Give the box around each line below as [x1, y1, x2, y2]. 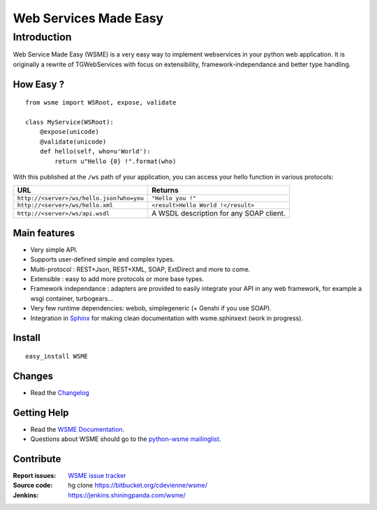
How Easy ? [13, 78, 65, 90]
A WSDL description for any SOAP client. [151, 209, 286, 218]
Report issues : [13, 472, 57, 480]
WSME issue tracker [68, 472, 126, 480]
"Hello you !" [151, 195, 197, 202]
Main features [13, 227, 75, 239]
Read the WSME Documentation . [30, 425, 125, 433]
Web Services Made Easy [13, 10, 164, 26]
